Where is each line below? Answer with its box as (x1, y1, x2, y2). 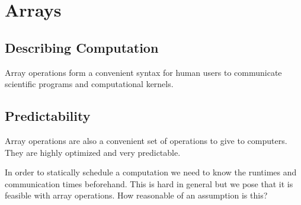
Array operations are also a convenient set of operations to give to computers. (5, 134, 287, 146)
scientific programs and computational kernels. (5, 78, 174, 90)
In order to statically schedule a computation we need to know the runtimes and (5, 166, 297, 178)
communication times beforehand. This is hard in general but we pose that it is (5, 177, 293, 190)
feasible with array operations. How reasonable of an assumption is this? (5, 189, 268, 201)
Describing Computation (5, 38, 159, 56)
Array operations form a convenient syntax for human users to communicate (5, 66, 282, 78)
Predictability (5, 107, 91, 125)
